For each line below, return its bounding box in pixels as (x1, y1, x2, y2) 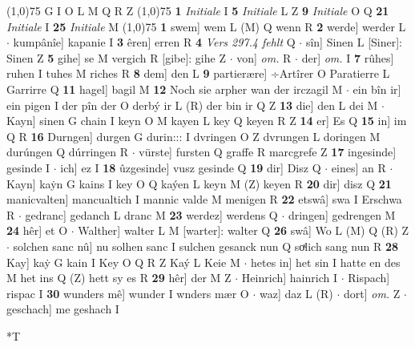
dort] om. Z (343, 284, 401, 301)
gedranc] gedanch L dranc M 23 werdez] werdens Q (25, 206, 278, 223)
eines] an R (331, 159, 386, 176)
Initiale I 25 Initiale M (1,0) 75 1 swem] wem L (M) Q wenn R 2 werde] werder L (6, 18, 406, 34)
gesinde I (6, 159, 50, 176)
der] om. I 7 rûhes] (301, 49, 394, 66)
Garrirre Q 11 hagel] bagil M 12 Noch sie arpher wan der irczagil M (6, 80, 343, 97)
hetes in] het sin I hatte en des (250, 253, 401, 270)
